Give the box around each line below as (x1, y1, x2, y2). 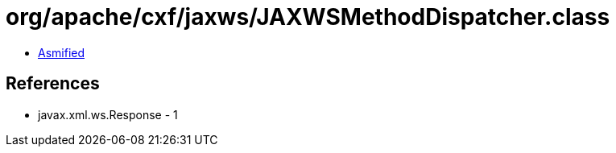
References (6, 73, 100, 94)
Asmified (38, 45, 85, 60)
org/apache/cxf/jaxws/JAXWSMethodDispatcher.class (6, 3, 610, 31)
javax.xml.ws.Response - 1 (38, 107, 178, 122)
